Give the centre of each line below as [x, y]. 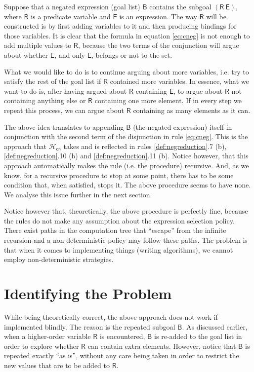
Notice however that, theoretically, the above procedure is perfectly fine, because [126, 211]
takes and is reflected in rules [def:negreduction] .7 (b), [145, 146]
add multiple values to [38, 45]
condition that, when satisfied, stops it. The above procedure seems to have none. [127, 185]
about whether [26, 55]
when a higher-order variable [47, 336]
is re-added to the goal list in [198, 336]
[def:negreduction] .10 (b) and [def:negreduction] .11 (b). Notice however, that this [126, 156]
